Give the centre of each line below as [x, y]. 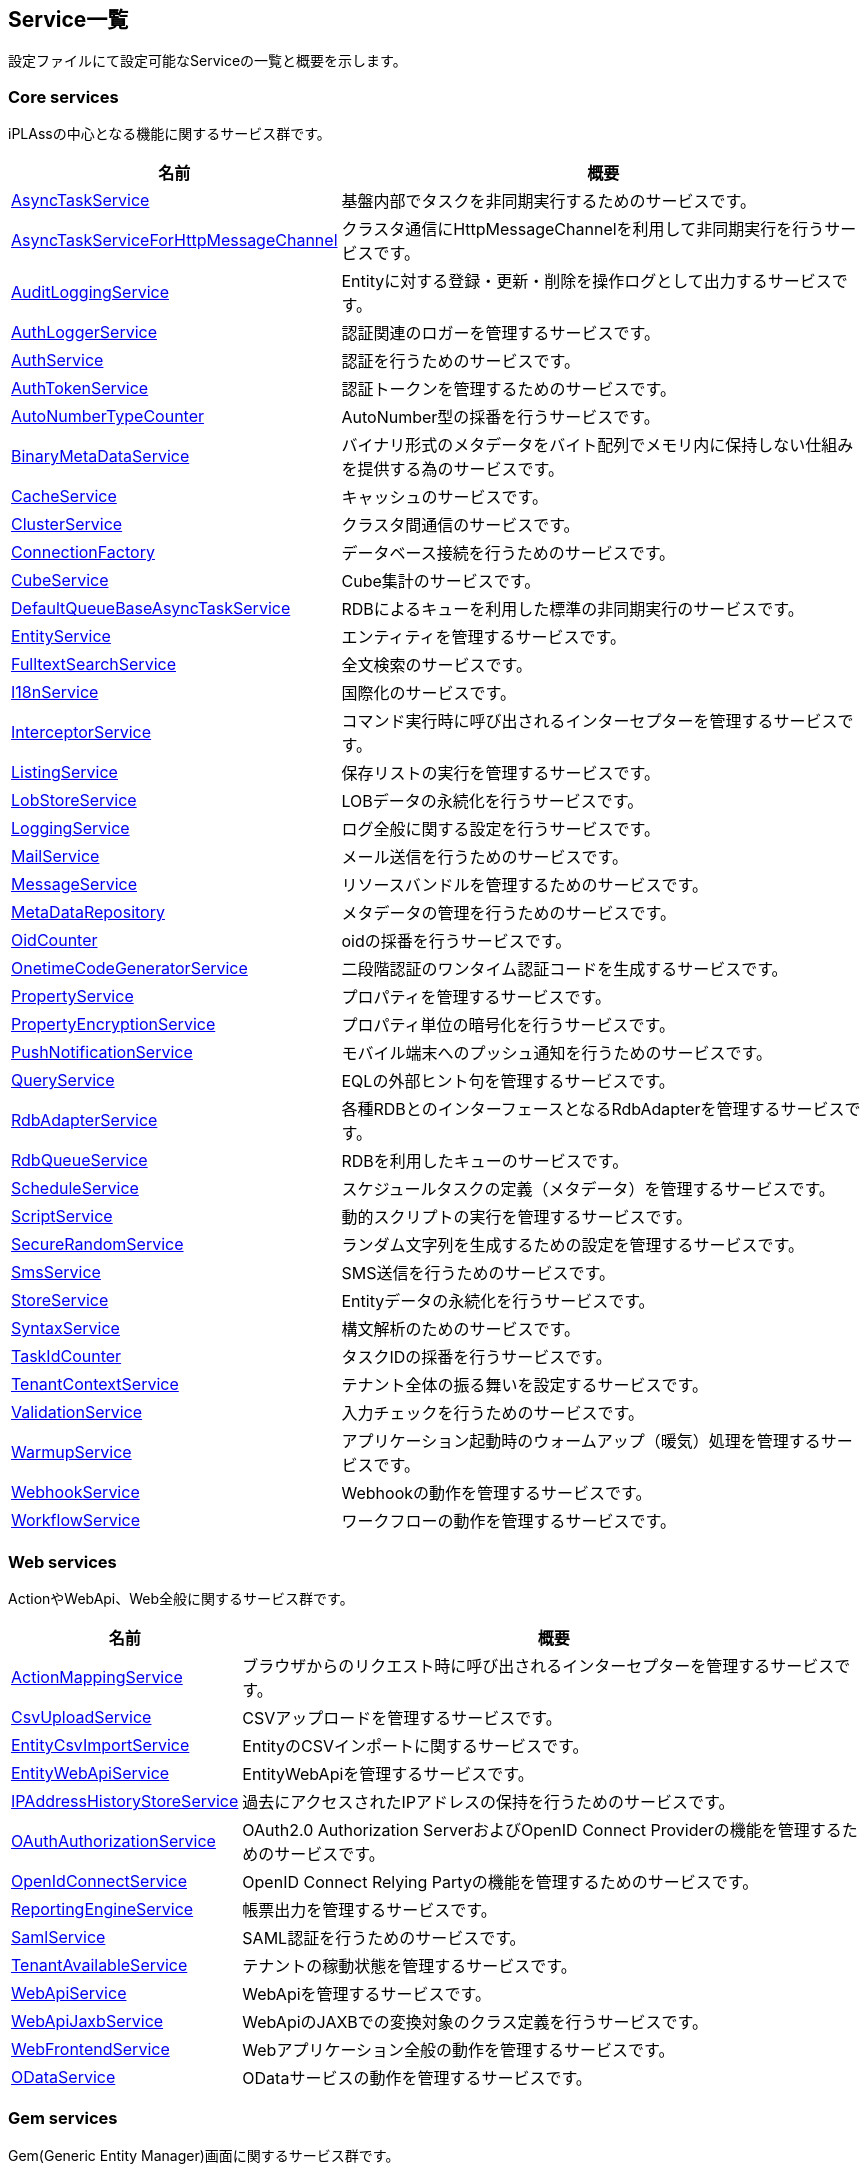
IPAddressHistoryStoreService [125, 1800]
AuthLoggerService [84, 332]
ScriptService [62, 1216]
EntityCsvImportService [100, 1744]
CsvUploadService [81, 1716]
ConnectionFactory [83, 552]
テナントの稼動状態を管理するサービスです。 [409, 1965]
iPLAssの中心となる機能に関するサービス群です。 [169, 134]
